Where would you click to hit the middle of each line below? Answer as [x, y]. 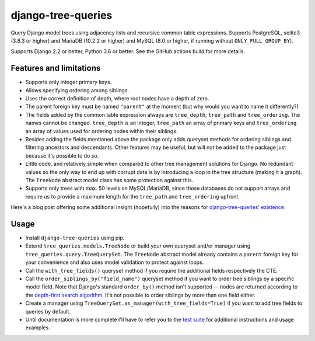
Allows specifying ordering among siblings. [77, 90]
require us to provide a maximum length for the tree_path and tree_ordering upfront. [133, 196]
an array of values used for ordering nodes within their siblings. [101, 131]
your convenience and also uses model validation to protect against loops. [115, 262]
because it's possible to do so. [62, 155]
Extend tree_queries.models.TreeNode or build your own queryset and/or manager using [138, 246]
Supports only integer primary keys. [69, 82]
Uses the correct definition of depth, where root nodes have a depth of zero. [117, 99]
